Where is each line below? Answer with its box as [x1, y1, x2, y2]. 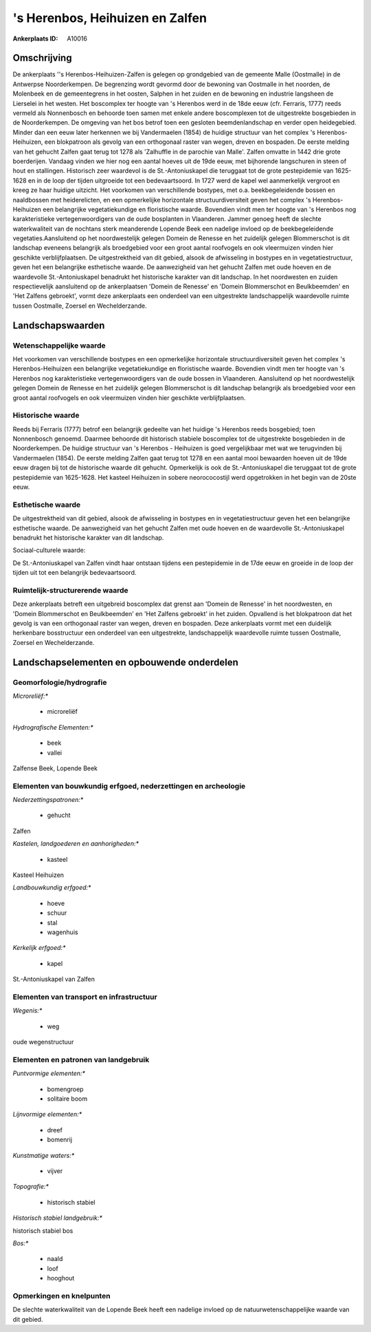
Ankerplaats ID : [12, 34, 58, 43]
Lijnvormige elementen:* [12, 1110, 82, 1119]
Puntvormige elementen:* [12, 1069, 86, 1077]
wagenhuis [47, 928, 78, 936]
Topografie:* [12, 1183, 49, 1191]
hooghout [47, 1274, 75, 1282]
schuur [47, 909, 67, 917]
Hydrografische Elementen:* [12, 723, 93, 731]
